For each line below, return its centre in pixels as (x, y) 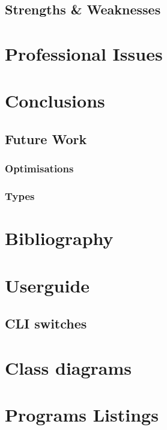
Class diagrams (68, 367)
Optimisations (39, 168)
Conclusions (55, 101)
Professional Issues (84, 53)
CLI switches (46, 323)
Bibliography (59, 238)
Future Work (46, 138)
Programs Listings (82, 415)
